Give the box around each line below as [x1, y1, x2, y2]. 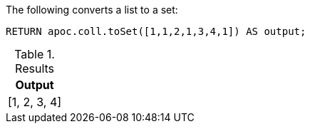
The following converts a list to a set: [6, 4, 178, 16]
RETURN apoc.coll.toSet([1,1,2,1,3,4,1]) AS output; [6, 26, 306, 37]
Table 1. [14, 47, 55, 61]
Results [15, 61, 55, 76]
